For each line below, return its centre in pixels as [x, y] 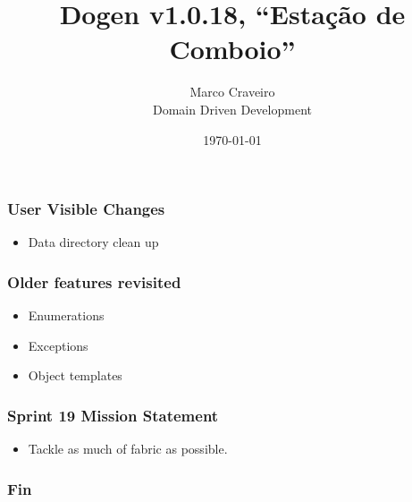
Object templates [75, 375]
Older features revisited [94, 281]
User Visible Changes [86, 209]
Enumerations [66, 315]
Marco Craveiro [232, 92]
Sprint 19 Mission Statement [113, 415]
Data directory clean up [93, 242]
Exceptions [58, 345]
